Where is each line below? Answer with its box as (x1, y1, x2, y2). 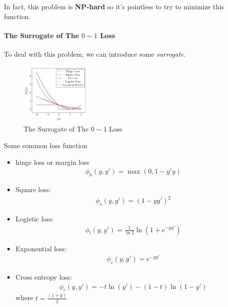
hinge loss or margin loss (15, 156, 90, 167)
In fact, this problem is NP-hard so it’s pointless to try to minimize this (4, 1, 224, 11)
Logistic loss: (15, 213, 54, 223)
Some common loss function (4, 140, 88, 150)
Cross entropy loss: (15, 272, 72, 282)
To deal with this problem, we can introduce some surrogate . (4, 48, 186, 59)
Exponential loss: (15, 243, 67, 253)
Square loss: (15, 184, 51, 194)
